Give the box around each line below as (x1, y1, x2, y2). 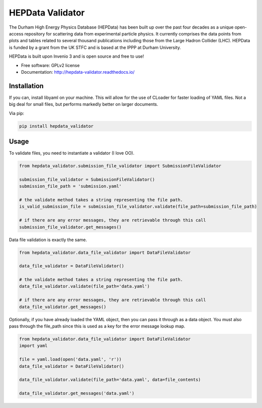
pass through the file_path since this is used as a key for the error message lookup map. (9, 323, 185, 329)
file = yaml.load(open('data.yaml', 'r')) (19, 357, 122, 362)
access (9, 31, 24, 36)
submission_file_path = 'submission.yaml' (19, 183, 122, 189)
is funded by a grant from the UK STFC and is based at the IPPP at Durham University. (9, 44, 181, 50)
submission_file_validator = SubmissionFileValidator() (19, 177, 155, 182)
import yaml (19, 343, 48, 349)
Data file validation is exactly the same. (9, 237, 87, 243)
